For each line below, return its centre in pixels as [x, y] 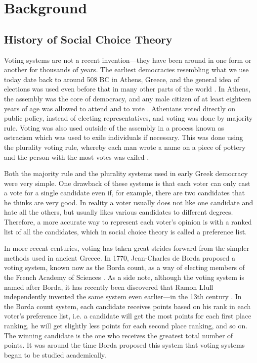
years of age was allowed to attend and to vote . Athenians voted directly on [120, 108]
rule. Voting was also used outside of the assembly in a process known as [114, 127]
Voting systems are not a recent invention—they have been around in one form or [128, 60]
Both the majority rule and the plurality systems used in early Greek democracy [126, 173]
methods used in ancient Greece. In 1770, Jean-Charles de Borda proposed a [120, 257]
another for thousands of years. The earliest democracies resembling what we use [126, 69]
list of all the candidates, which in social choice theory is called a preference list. [126, 231]
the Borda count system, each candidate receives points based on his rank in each [128, 306]
